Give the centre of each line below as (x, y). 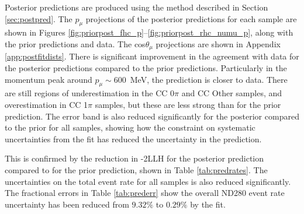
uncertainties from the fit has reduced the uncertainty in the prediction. (133, 138)
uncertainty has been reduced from (67, 204)
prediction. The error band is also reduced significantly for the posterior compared (152, 116)
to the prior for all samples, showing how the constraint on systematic (130, 127)
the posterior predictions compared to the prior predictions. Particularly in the (146, 68)
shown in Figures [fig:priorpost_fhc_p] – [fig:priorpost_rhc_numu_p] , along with (149, 32)
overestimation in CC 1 (46, 105)
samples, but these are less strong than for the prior (188, 105)
